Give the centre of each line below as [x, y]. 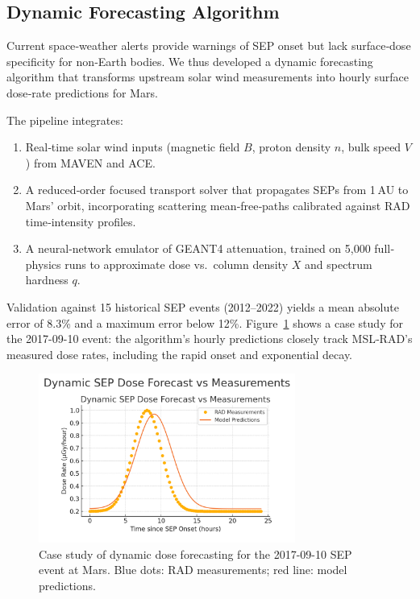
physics [43, 264]
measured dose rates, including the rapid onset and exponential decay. [180, 354]
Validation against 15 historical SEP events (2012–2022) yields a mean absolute [203, 306]
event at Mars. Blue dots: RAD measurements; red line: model [193, 570]
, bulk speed [371, 147]
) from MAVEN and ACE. [90, 162]
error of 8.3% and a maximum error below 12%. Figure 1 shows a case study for [205, 322]
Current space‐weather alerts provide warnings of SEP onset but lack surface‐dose [209, 45]
